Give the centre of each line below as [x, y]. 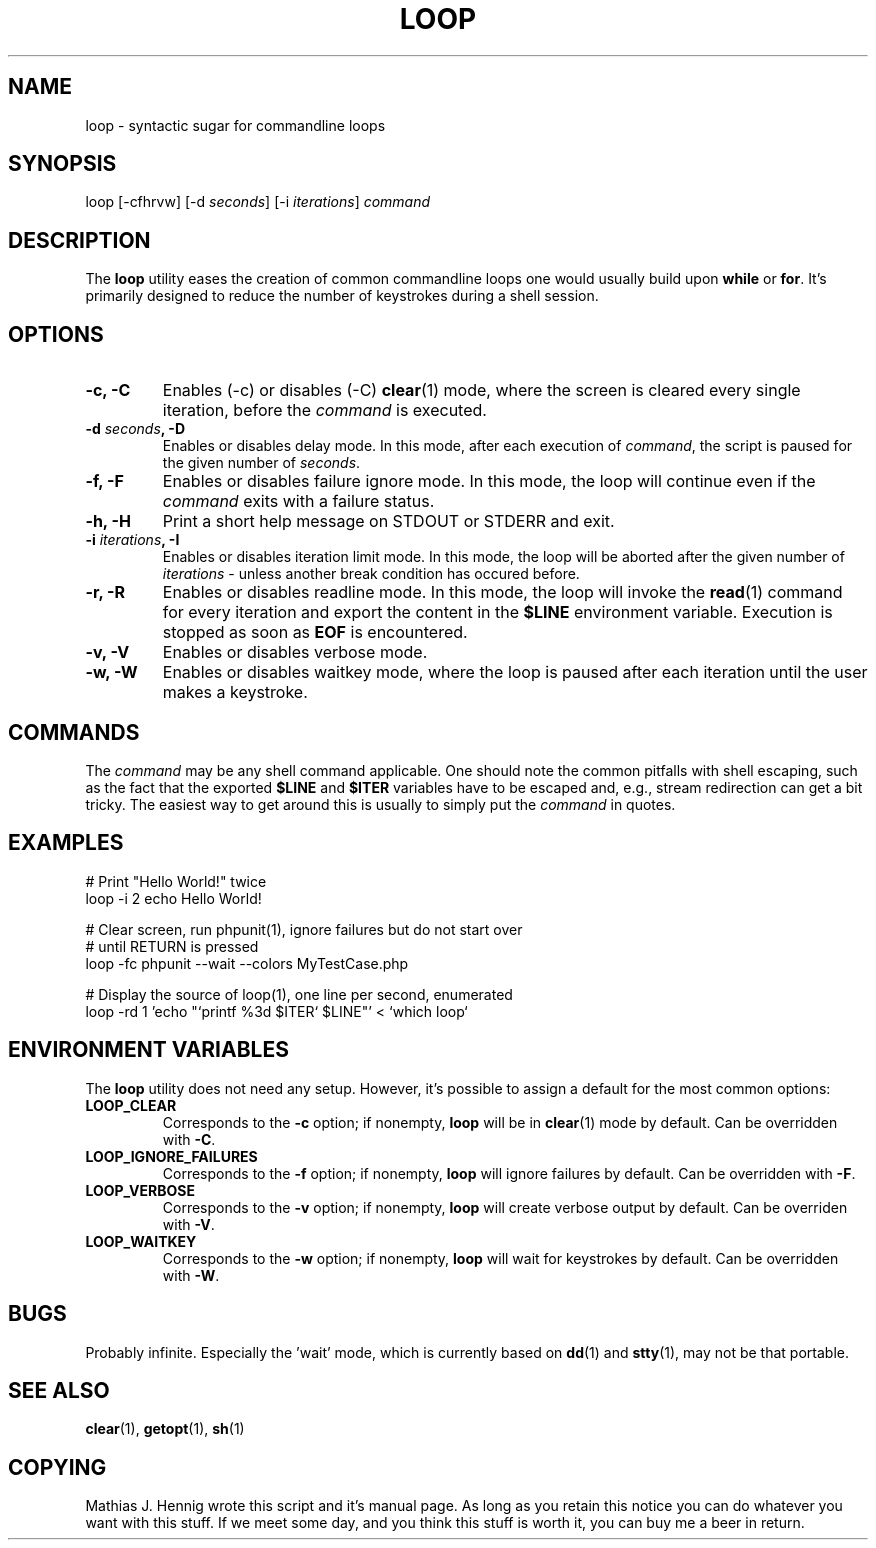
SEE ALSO [59, 1390]
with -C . [189, 1139]
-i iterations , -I [132, 540]
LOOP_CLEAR [131, 1105]
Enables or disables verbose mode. [295, 652]
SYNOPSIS [62, 164]
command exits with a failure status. [298, 501]
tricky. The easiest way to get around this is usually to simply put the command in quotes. [380, 804]
